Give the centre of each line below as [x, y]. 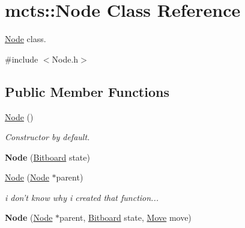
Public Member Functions [87, 91]
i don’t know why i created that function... [82, 197]
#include [22, 59]
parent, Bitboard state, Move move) [126, 217]
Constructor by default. [47, 137]
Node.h [65, 59]
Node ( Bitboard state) [47, 157]
